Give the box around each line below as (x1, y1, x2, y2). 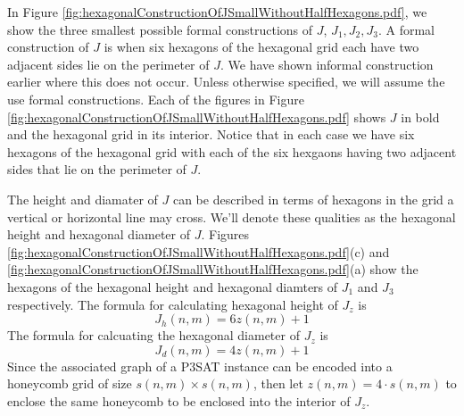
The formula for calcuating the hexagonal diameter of (7, 326, 300, 345)
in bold (401, 107, 440, 126)
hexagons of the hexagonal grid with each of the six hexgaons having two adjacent (7, 142, 457, 161)
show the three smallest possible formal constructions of (7, 20, 313, 38)
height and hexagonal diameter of (7, 225, 191, 244)
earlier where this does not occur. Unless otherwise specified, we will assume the (7, 72, 445, 91)
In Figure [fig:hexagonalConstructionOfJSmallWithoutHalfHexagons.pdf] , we (7, 3, 427, 21)
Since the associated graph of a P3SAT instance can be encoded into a (7, 356, 393, 375)
